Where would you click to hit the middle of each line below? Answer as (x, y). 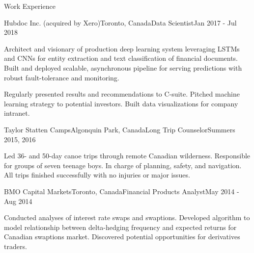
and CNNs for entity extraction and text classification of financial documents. (121, 58)
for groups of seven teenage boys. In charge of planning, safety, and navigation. (123, 165)
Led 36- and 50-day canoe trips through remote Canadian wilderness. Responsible (127, 156)
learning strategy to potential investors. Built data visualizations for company (121, 103)
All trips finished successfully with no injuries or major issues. (97, 175)
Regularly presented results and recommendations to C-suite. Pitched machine (122, 94)
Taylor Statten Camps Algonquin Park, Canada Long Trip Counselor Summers (120, 129)
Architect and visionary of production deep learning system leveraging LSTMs (122, 48)
